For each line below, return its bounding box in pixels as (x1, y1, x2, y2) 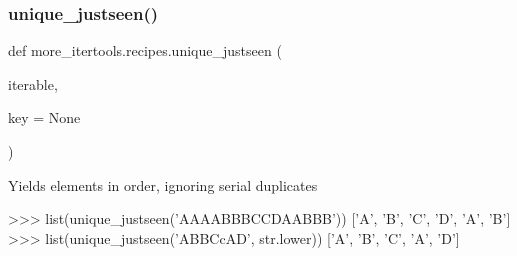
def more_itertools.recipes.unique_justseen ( (8, 40, 282, 61)
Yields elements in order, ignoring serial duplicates (8, 174, 318, 195)
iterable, (8, 73, 58, 94)
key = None (8, 107, 81, 128)
